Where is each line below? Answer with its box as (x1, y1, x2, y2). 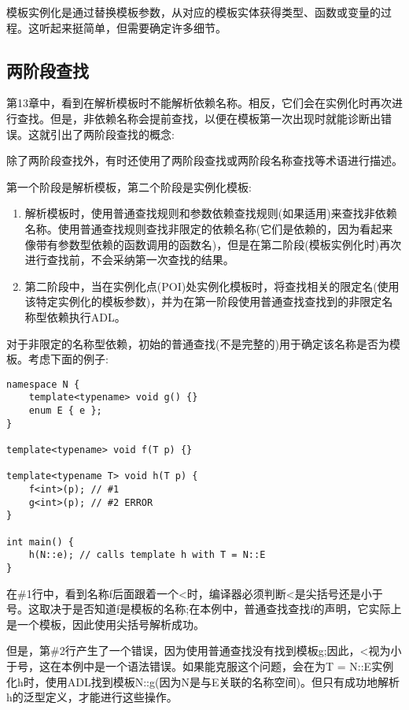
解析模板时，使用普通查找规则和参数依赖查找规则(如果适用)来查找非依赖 (24, 205, 397, 221)
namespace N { (6, 378, 80, 390)
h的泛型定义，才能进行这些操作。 (6, 689, 178, 705)
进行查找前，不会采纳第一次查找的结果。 (24, 251, 234, 268)
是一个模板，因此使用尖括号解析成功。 (6, 615, 204, 632)
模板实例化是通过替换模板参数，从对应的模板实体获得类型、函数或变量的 (6, 4, 381, 20)
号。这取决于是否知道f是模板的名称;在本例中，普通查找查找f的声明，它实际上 (6, 600, 402, 617)
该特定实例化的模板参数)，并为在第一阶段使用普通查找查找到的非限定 (24, 293, 382, 310)
